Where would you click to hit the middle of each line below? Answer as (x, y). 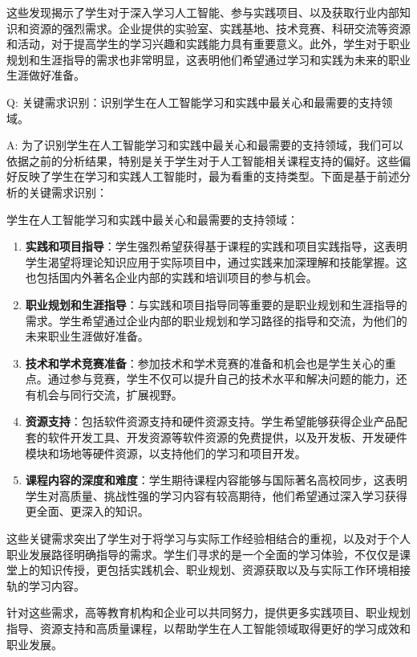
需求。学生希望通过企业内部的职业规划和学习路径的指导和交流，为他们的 (216, 320)
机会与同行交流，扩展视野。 (109, 394)
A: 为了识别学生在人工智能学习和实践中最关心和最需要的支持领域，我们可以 (205, 145)
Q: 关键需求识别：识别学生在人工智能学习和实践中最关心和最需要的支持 (194, 102)
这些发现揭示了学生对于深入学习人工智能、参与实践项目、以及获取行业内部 (203, 12)
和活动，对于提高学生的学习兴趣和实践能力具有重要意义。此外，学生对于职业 (208, 44)
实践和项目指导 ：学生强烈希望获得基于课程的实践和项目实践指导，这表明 (216, 246)
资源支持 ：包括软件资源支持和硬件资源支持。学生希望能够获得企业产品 (211, 421)
